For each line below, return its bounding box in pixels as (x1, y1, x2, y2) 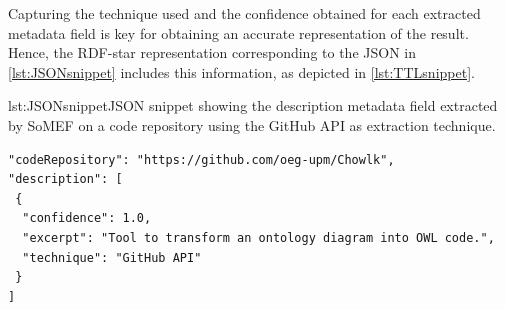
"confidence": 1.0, (22, 211, 152, 226)
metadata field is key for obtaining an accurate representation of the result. (8, 22, 469, 43)
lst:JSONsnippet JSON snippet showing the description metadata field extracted (8, 95, 498, 116)
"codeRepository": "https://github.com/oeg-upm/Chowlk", (8, 152, 395, 167)
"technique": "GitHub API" (22, 250, 202, 265)
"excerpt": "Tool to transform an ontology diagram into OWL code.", (22, 230, 495, 245)
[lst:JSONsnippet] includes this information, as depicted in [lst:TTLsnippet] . (8, 61, 475, 82)
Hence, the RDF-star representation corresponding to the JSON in (8, 42, 416, 63)
